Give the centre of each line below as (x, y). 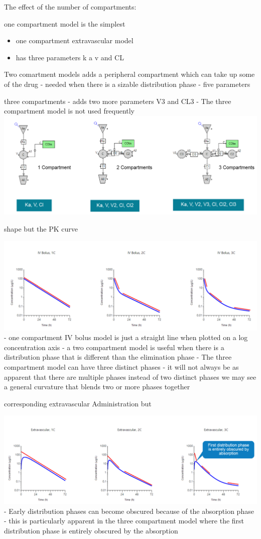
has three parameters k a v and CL (70, 57)
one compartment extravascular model (75, 40)
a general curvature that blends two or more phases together (97, 387)
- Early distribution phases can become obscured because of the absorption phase (129, 511)
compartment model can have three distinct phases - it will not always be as (121, 367)
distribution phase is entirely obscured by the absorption (91, 530)
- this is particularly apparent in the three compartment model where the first (124, 521)
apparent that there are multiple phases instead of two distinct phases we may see (130, 376)
